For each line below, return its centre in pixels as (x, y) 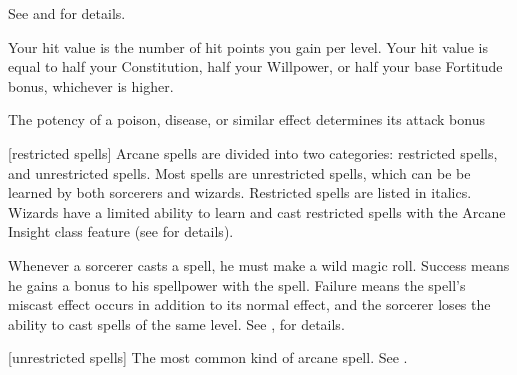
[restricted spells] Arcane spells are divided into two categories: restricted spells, (253, 152)
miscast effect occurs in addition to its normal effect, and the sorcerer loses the (249, 304)
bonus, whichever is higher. (91, 85)
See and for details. (67, 13)
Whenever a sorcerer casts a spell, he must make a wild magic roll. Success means (259, 264)
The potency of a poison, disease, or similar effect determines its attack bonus (246, 119)
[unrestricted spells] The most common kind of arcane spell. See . (208, 357)
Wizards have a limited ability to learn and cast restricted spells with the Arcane (257, 211)
